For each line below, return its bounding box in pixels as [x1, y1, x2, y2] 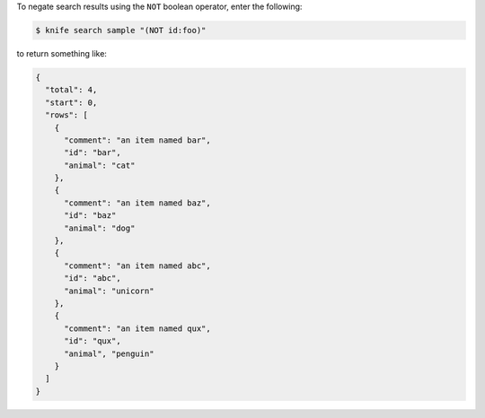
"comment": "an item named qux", [64, 323, 211, 334]
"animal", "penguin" [64, 348, 154, 359]
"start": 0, [45, 97, 98, 108]
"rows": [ [45, 110, 89, 120]
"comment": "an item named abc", [64, 260, 211, 271]
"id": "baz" [64, 211, 117, 221]
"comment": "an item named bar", [64, 135, 211, 145]
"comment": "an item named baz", [64, 197, 211, 208]
